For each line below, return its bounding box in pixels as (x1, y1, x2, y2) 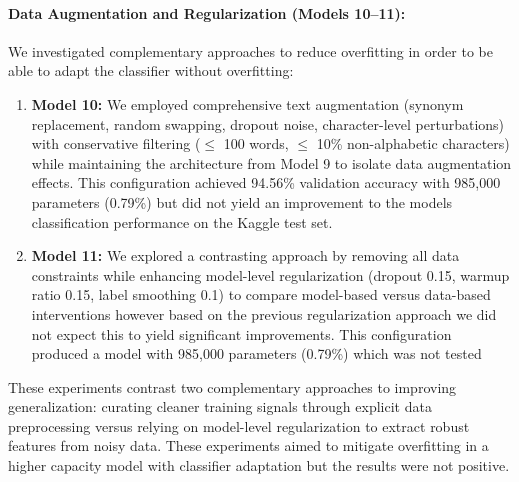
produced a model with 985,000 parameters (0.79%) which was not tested (31, 343, 482, 364)
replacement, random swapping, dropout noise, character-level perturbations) (31, 113, 505, 134)
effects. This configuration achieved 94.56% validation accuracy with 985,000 (31, 172, 501, 193)
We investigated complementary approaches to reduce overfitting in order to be (8, 40, 493, 61)
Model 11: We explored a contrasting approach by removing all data (31, 245, 460, 266)
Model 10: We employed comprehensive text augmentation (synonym (31, 93, 464, 114)
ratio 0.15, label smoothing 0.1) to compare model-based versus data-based (31, 284, 491, 305)
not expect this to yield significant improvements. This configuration (31, 323, 452, 344)
